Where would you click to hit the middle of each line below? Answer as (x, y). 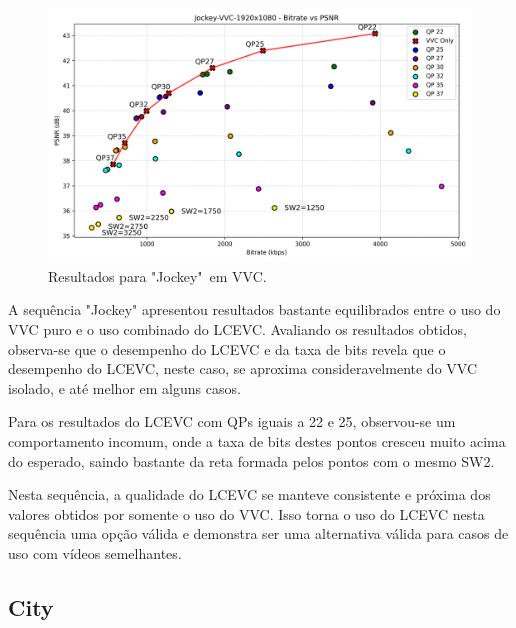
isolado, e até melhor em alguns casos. (124, 387)
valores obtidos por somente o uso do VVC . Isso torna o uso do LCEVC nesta (246, 513)
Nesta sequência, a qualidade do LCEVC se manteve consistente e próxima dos (249, 494)
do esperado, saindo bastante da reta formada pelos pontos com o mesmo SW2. (251, 460)
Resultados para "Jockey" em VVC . (157, 275)
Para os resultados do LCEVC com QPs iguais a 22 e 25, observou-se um (232, 421)
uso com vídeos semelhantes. (95, 552)
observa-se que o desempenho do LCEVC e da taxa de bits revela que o (227, 348)
